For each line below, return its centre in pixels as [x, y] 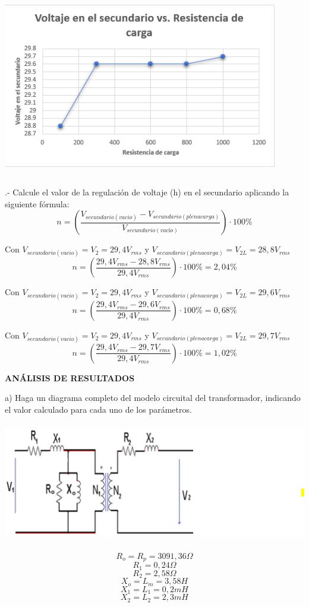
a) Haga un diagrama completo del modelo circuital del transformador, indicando [153, 398]
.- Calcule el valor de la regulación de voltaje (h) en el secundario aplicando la [147, 192]
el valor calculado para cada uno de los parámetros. [98, 409]
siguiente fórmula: [37, 203]
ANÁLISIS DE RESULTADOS [70, 377]
